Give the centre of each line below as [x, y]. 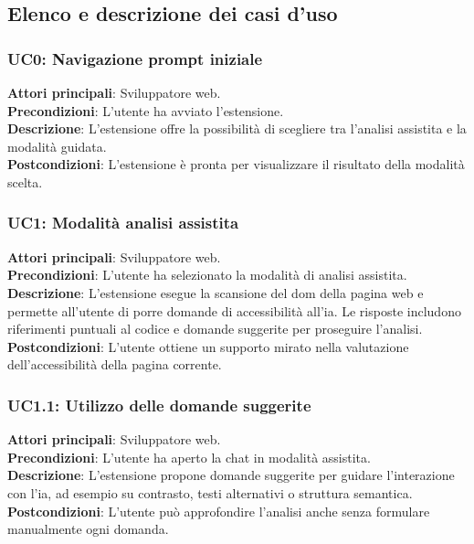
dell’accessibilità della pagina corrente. [115, 364]
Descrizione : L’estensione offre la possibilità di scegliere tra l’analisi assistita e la [237, 128]
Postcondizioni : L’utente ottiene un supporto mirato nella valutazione [208, 346]
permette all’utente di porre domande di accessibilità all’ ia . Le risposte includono [234, 310]
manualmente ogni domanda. [88, 529]
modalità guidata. [57, 146]
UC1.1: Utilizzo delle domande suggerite [159, 405]
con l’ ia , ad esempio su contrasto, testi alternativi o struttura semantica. [210, 492]
